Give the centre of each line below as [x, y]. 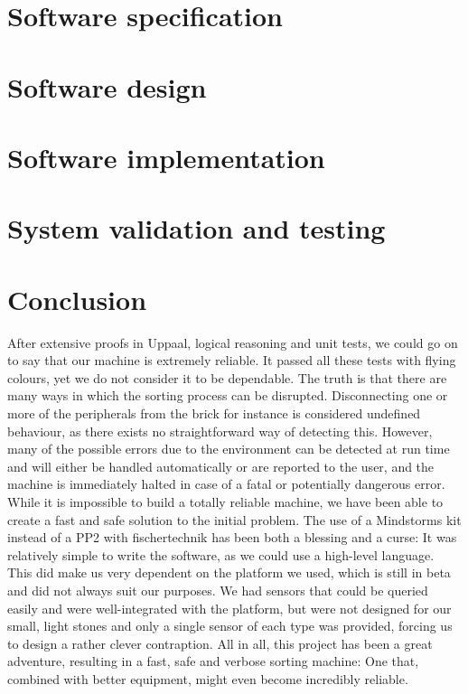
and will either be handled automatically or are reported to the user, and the [221, 466]
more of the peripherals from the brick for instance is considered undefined [214, 413]
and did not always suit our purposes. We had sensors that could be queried [218, 590]
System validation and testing [197, 228]
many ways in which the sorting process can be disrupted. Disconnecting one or [228, 395]
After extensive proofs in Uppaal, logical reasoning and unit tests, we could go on [233, 342]
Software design [107, 86]
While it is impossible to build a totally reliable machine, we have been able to [225, 501]
